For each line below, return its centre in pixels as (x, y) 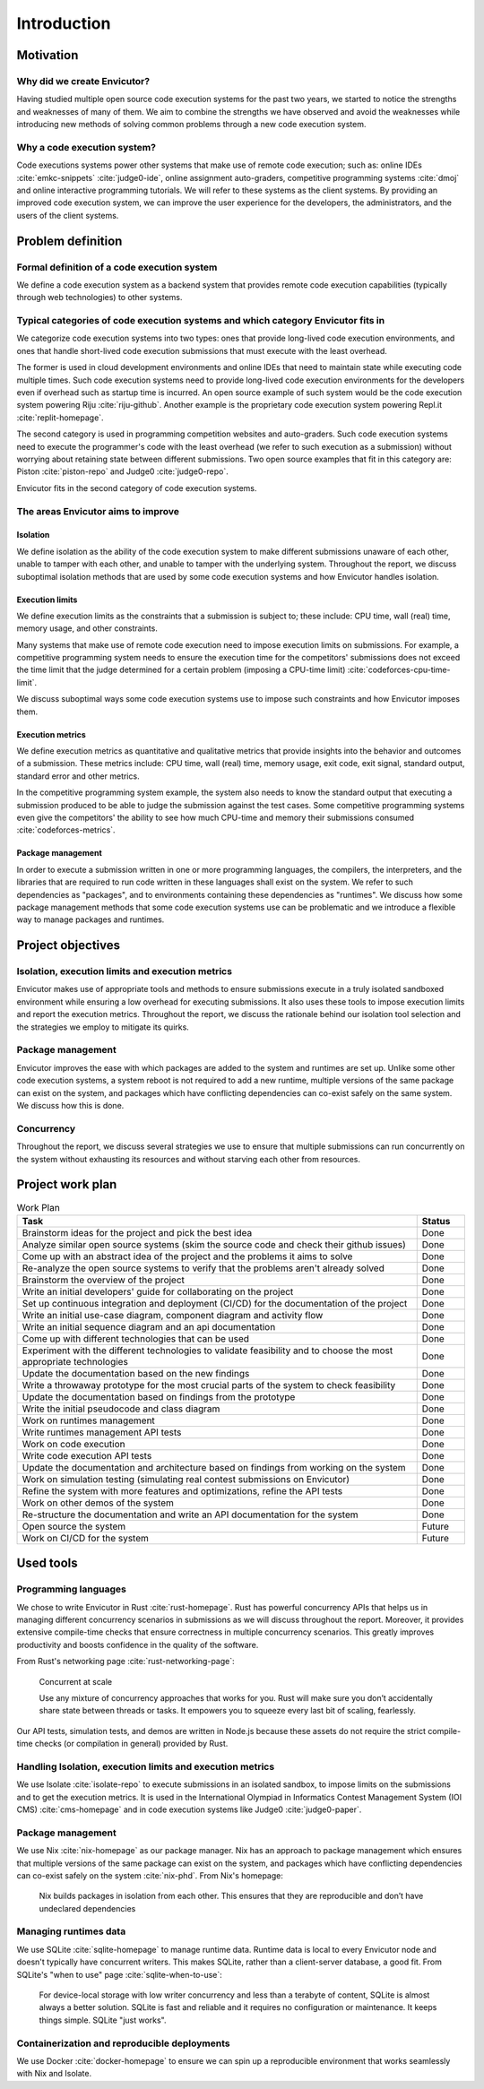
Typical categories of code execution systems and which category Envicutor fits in (201, 321)
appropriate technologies (75, 1361)
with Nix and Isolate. (54, 2074)
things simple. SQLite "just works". (103, 2020)
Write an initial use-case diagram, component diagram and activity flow (173, 1315)
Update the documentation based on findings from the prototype (159, 1396)
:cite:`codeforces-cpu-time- (399, 670)
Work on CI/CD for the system (86, 1538)
